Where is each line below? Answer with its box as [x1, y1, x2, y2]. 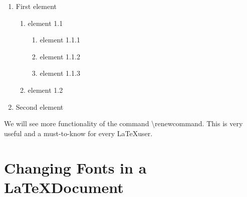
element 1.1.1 [40, 34, 80, 45]
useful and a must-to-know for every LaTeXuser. [4, 128, 153, 138]
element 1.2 [28, 84, 63, 95]
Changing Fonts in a [4, 157, 147, 178]
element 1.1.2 [40, 51, 80, 61]
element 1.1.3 [40, 68, 80, 78]
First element [16, 1, 57, 11]
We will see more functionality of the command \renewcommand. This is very [4, 118, 243, 129]
